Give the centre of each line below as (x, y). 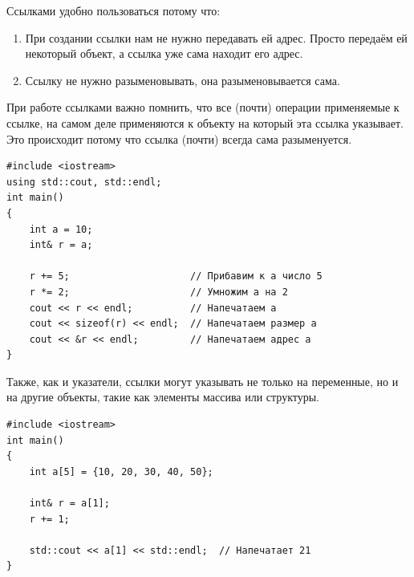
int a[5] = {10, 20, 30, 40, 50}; (121, 471)
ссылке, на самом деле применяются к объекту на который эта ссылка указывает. (205, 122)
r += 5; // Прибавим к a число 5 (176, 276)
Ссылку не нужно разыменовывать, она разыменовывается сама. (183, 80)
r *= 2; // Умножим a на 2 (158, 292)
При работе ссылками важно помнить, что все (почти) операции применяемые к (203, 107)
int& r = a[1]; (69, 504)
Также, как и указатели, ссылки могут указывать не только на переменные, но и (203, 381)
